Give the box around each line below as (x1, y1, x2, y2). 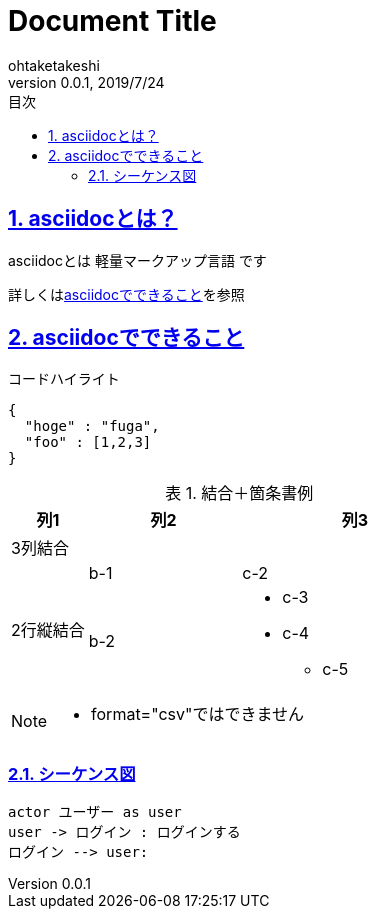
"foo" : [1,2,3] (24, 434, 152, 451)
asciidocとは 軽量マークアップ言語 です (8, 251, 267, 269)
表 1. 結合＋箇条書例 (165, 483, 314, 504)
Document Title (8, 4, 217, 38)
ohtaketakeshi (8, 56, 100, 74)
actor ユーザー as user (8, 804, 182, 821)
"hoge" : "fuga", (24, 418, 160, 435)
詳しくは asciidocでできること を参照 (8, 285, 245, 303)
